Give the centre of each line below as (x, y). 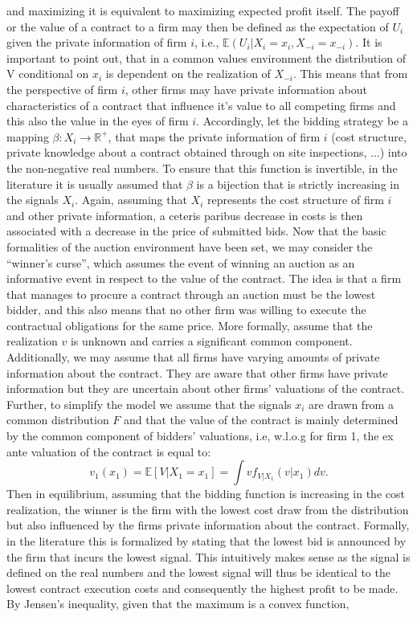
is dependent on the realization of (188, 74)
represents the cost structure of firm (296, 200)
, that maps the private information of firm (214, 136)
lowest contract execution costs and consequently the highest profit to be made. (202, 588)
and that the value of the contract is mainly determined (261, 420)
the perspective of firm (62, 89)
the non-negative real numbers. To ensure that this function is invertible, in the (202, 168)
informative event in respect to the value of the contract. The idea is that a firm (204, 278)
